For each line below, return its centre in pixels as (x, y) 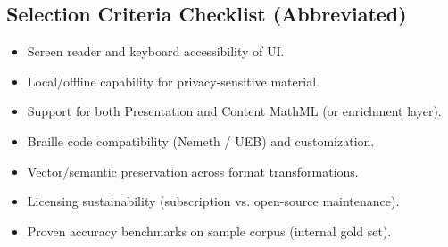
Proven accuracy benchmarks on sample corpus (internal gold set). (209, 231)
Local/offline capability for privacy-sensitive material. (173, 81)
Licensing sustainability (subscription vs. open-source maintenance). (213, 201)
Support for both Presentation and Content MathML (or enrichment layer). (234, 111)
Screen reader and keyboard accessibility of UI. (156, 51)
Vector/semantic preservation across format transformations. (193, 171)
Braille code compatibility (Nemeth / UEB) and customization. (201, 140)
